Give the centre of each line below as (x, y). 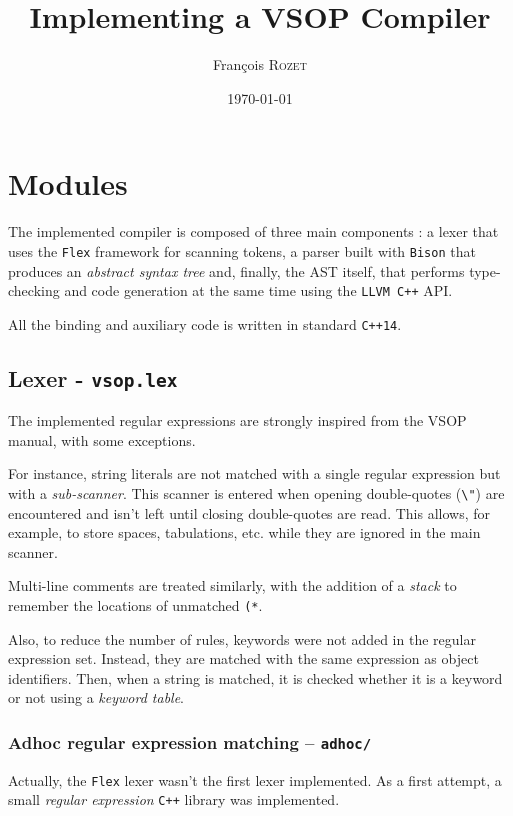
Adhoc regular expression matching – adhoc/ (190, 741)
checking (34, 290)
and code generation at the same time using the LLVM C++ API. (258, 290)
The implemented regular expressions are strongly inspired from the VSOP (237, 420)
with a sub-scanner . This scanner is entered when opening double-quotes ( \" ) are (256, 492)
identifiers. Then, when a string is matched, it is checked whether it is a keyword (255, 677)
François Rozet (260, 64)
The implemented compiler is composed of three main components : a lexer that (253, 231)
